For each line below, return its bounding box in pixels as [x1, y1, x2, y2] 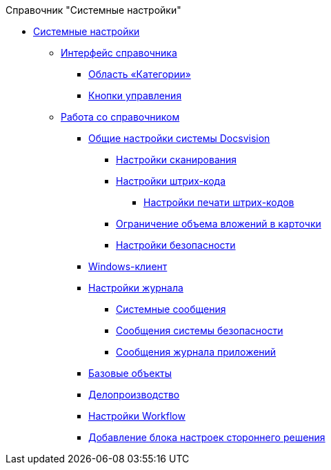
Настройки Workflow [88, 410, 185, 422]
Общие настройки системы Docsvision [88, 132, 270, 144]
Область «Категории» [88, 68, 191, 80]
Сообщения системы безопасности [116, 325, 283, 336]
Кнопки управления [88, 90, 182, 101]
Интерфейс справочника [61, 47, 177, 59]
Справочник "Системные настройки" [6, 4, 181, 16]
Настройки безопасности [116, 239, 236, 251]
